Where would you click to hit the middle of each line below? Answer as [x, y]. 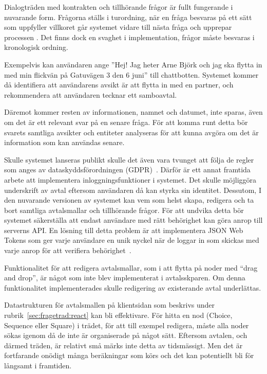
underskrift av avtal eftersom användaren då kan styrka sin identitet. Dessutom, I [133, 190]
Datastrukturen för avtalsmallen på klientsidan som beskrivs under [110, 305]
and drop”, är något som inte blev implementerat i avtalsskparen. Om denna [125, 278]
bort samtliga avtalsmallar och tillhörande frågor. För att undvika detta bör [124, 210]
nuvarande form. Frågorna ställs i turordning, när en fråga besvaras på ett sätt [128, 17]
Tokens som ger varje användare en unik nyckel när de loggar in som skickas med [132, 240]
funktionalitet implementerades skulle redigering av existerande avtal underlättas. [133, 287]
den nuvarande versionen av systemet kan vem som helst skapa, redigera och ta [129, 200]
